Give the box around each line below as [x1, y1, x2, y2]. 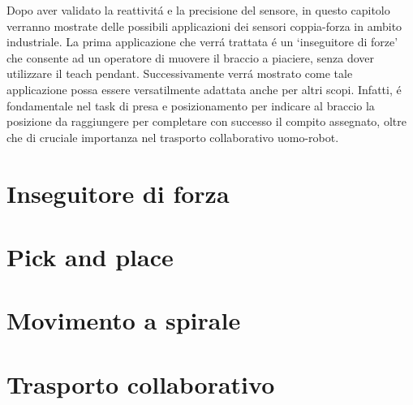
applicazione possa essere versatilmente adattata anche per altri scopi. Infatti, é [6, 80, 402, 97]
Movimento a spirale [6, 304, 241, 337]
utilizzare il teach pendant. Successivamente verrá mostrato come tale [6, 65, 353, 82]
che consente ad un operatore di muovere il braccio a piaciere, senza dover [6, 49, 374, 66]
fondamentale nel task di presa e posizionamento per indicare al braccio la [6, 97, 375, 114]
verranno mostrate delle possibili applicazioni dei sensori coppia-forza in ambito [6, 17, 402, 34]
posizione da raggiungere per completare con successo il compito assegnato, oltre [6, 113, 407, 130]
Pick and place [6, 239, 174, 273]
